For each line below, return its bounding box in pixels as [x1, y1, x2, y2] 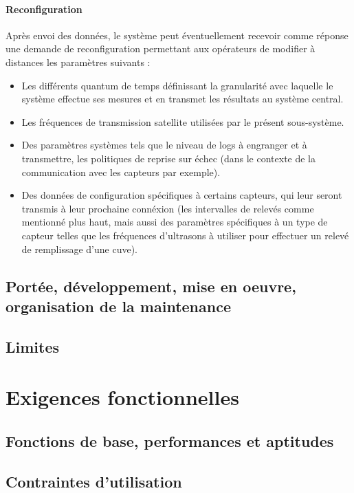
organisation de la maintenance [5, 295, 231, 316]
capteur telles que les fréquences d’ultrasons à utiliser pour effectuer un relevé [21, 228, 349, 242]
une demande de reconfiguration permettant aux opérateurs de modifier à [5, 41, 316, 56]
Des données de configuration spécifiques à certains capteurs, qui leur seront [21, 188, 342, 202]
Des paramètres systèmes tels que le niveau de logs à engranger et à [21, 138, 307, 152]
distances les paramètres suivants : [5, 54, 151, 69]
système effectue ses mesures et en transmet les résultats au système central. [21, 91, 344, 106]
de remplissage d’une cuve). [21, 241, 137, 256]
